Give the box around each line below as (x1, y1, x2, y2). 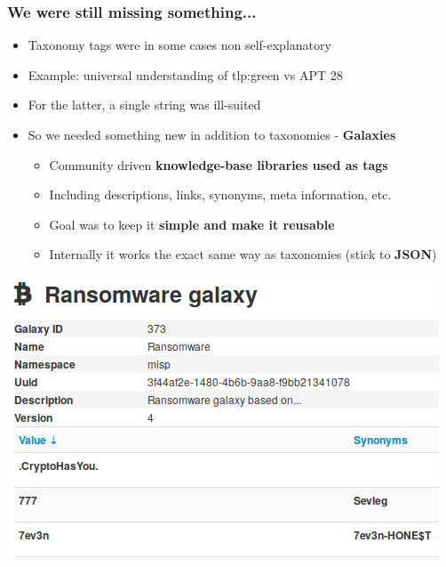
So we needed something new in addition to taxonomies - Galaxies (28, 126, 396, 143)
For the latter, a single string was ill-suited (28, 95, 261, 114)
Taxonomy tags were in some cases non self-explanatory (28, 36, 331, 54)
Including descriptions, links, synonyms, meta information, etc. (49, 185, 392, 204)
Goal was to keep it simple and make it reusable (49, 215, 335, 233)
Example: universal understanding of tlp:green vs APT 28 (28, 65, 343, 84)
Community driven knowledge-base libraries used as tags (49, 155, 388, 174)
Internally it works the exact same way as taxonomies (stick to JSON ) (49, 245, 437, 263)
